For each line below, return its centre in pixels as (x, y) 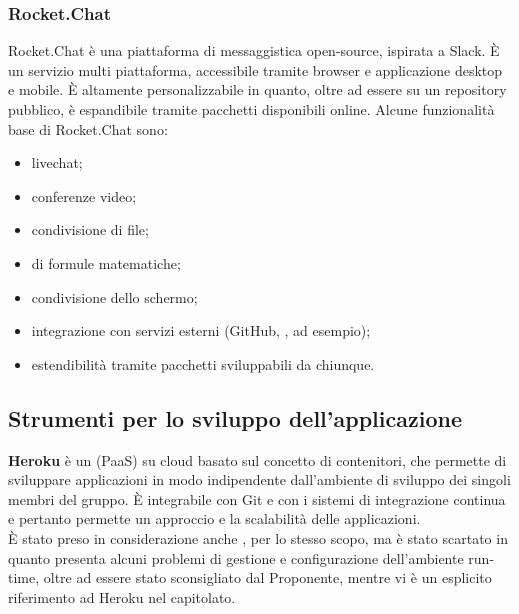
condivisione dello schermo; (114, 296)
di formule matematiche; (106, 262)
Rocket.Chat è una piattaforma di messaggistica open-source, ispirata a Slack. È (254, 50)
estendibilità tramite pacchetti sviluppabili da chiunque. (203, 363)
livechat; (57, 162)
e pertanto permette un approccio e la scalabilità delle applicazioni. (214, 518)
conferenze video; (84, 195)
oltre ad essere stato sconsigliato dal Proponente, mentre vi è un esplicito (267, 577)
